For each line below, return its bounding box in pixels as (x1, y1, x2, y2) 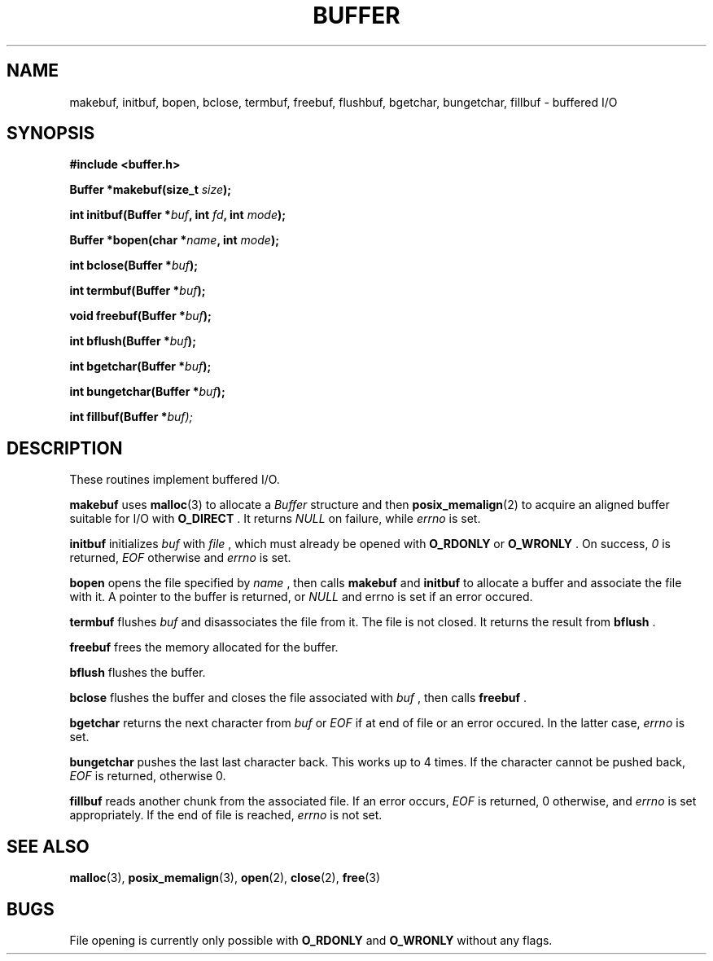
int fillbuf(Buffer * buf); (69, 410, 193, 424)
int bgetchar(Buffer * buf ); (69, 359, 212, 374)
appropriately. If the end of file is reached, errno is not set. (69, 808, 383, 823)
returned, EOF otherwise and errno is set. (69, 551, 291, 565)
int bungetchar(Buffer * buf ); (69, 384, 225, 399)
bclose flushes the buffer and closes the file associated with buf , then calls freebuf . (69, 691, 527, 705)
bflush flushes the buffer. (69, 665, 206, 680)
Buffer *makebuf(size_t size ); (69, 182, 232, 197)
